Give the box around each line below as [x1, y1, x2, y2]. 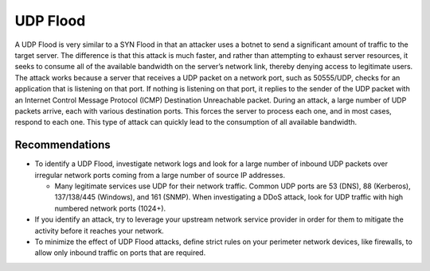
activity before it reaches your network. [34, 226, 165, 235]
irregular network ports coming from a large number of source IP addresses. [34, 170, 286, 180]
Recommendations [14, 138, 111, 152]
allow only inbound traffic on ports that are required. [34, 248, 206, 257]
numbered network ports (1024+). [54, 203, 166, 213]
